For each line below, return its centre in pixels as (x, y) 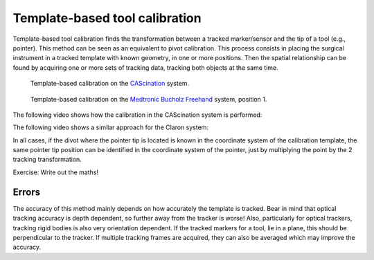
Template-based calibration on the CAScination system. (110, 84)
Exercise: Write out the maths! (56, 172)
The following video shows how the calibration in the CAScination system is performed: (137, 115)
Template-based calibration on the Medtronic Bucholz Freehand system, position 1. (149, 99)
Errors (27, 192)
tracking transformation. (47, 160)
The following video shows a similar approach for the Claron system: (111, 127)
